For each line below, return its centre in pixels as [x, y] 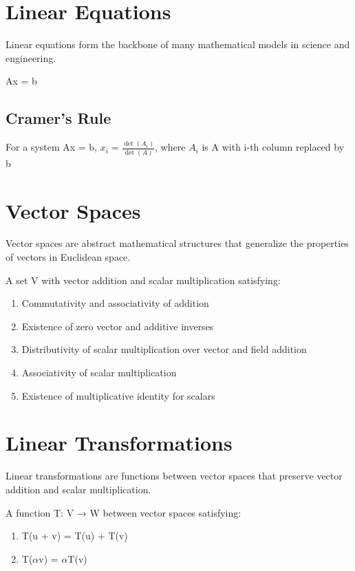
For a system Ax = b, [51, 147]
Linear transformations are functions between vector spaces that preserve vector [174, 476]
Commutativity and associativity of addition [115, 303]
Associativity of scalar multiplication [99, 373]
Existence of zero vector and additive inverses [118, 326]
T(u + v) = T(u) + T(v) [75, 536]
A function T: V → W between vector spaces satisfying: [123, 512]
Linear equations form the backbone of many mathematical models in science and [178, 44]
